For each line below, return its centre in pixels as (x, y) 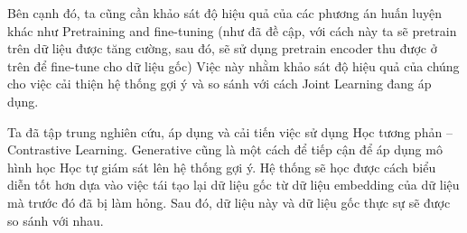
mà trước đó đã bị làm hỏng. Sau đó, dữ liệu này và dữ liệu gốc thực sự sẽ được (229, 202)
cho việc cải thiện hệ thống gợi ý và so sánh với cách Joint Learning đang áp (219, 84)
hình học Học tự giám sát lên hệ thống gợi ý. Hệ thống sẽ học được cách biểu (222, 167)
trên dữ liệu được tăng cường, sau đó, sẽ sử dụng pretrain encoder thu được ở (222, 48)
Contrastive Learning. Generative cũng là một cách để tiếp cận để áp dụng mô (225, 149)
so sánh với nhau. (56, 220)
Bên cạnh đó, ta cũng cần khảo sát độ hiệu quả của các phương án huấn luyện (224, 13)
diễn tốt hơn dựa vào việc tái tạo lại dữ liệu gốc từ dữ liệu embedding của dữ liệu (233, 185)
